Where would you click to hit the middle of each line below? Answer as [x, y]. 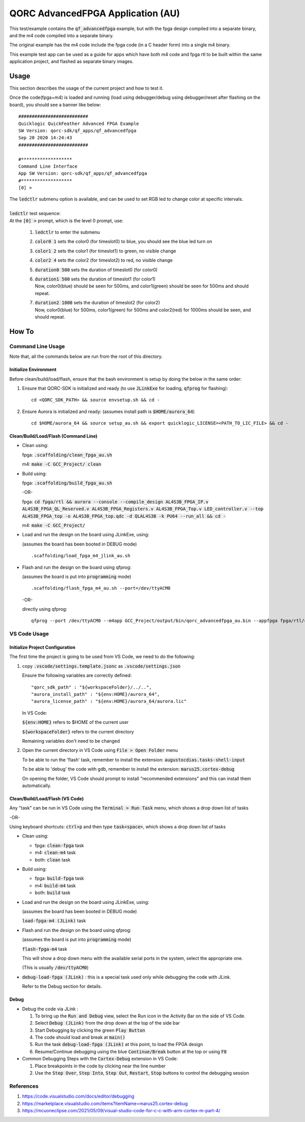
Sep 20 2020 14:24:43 [45, 138]
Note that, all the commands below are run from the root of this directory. [86, 356]
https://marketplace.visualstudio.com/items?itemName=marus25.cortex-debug [105, 1103]
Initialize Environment [33, 370]
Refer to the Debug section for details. [62, 986]
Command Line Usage [37, 346]
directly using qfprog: [45, 609]
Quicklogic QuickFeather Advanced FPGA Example [79, 123]
